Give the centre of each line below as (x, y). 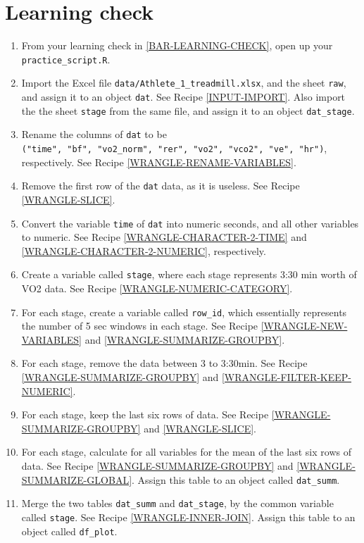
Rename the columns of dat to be (94, 134)
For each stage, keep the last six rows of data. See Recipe (145, 414)
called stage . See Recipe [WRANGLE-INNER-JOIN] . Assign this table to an (188, 517)
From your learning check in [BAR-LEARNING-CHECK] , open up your (177, 45)
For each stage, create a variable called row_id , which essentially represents (184, 312)
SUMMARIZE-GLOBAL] (77, 479)
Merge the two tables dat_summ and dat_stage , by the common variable (177, 503)
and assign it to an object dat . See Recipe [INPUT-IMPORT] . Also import (183, 97)
